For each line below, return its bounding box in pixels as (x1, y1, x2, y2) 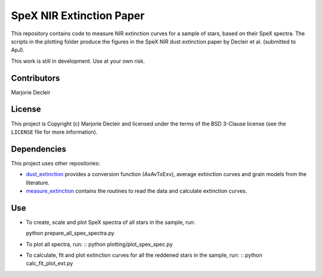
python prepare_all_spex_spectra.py (26, 230, 114, 237)
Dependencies (11, 144, 67, 154)
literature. (26, 179, 50, 186)
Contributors (11, 73, 60, 83)
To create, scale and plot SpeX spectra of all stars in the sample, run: (26, 218, 196, 226)
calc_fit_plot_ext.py (26, 260, 73, 267)
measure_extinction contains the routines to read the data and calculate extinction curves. (26, 187, 247, 194)
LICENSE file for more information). (11, 128, 98, 136)
